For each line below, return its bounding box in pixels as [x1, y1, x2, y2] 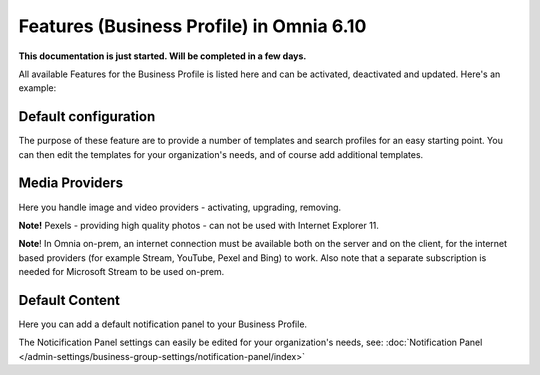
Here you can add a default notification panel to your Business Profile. [18, 318, 308, 330]
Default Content [18, 291, 120, 309]
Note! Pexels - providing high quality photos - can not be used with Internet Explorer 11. [18, 219, 380, 231]
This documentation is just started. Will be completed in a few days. [18, 50, 307, 62]
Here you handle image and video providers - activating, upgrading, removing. [18, 201, 342, 213]
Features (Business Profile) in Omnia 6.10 [18, 15, 367, 37]
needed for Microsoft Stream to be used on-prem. [18, 266, 225, 278]
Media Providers [18, 175, 124, 192]
